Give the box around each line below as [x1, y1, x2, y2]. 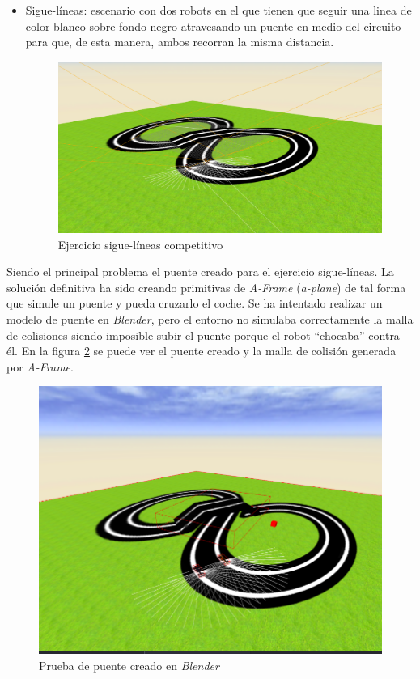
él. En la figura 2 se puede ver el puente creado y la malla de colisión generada [6, 342, 397, 359]
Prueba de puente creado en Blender [39, 657, 219, 674]
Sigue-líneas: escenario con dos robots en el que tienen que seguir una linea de [25, 2, 412, 18]
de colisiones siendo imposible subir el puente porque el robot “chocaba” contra [6, 326, 400, 343]
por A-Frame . [6, 358, 74, 375]
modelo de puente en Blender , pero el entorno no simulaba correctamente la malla [6, 310, 414, 327]
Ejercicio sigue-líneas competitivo [57, 236, 223, 253]
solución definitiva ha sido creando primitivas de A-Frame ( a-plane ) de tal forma [6, 278, 406, 295]
